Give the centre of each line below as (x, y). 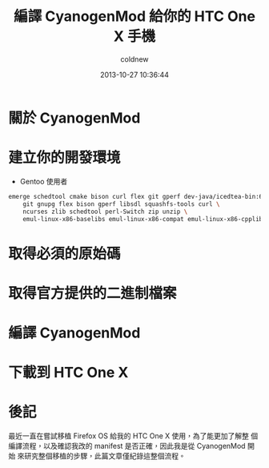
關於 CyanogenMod (74, 118)
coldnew (134, 59)
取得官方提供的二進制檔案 (93, 293)
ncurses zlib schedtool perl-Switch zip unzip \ (105, 212)
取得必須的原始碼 (65, 254)
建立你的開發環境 (65, 158)
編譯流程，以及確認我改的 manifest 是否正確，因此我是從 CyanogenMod (127, 446)
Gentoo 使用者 (44, 181)
